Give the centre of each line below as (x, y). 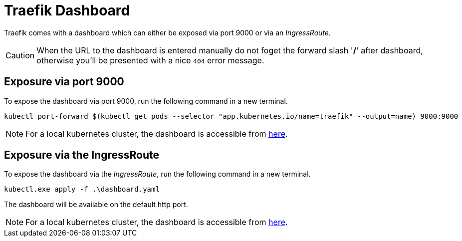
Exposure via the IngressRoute (82, 155)
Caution (20, 55)
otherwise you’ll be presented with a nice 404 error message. (150, 60)
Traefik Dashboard (67, 10)
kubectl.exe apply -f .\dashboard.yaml (82, 189)
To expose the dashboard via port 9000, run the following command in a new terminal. (146, 101)
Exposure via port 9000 (64, 82)
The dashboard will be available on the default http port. (96, 205)
